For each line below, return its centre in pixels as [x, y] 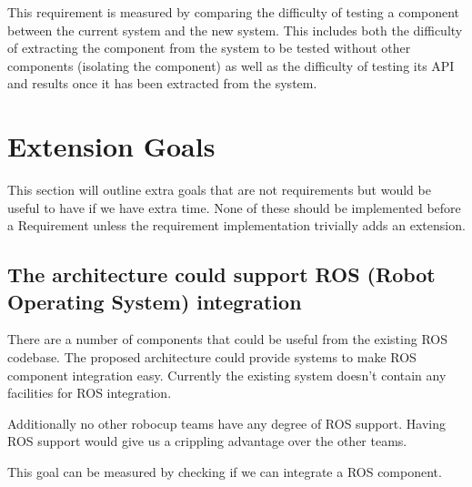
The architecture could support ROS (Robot [221, 274]
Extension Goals [111, 146]
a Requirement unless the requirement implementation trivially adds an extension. [236, 225]
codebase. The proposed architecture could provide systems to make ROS [212, 357]
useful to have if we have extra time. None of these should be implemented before [234, 207]
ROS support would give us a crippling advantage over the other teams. [207, 441]
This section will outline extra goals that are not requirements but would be [219, 190]
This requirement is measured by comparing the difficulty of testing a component [234, 12]
